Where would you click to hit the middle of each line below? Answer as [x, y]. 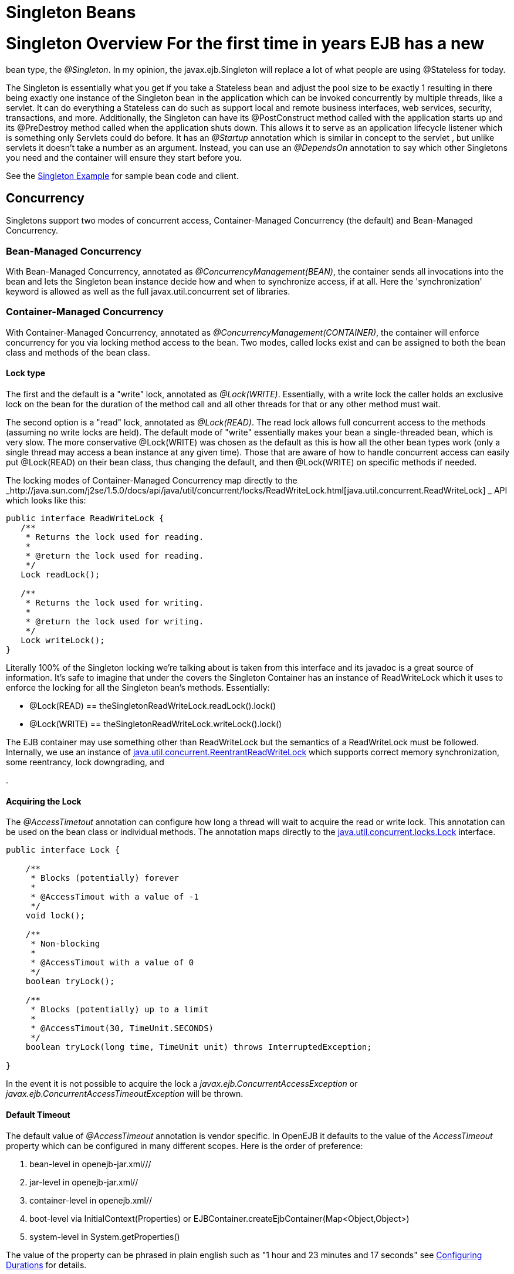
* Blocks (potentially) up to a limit [120, 1010]
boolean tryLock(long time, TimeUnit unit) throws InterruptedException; [199, 1047]
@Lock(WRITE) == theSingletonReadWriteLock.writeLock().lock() [156, 724]
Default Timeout [38, 1114]
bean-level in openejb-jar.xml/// [90, 1164]
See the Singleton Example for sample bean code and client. [122, 175]
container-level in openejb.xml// [91, 1200]
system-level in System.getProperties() [105, 1236]
